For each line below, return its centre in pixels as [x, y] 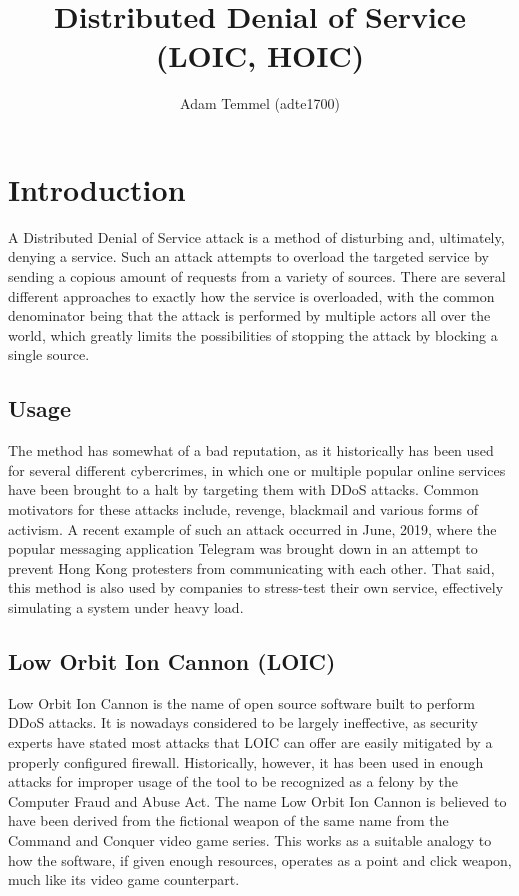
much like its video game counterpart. [124, 879]
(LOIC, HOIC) [260, 55]
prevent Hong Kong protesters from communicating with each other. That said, [251, 567]
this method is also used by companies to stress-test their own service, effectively [256, 587]
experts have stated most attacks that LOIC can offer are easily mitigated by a [250, 741]
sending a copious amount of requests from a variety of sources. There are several [257, 276]
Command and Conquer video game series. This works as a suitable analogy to [250, 839]
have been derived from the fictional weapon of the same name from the [228, 820]
